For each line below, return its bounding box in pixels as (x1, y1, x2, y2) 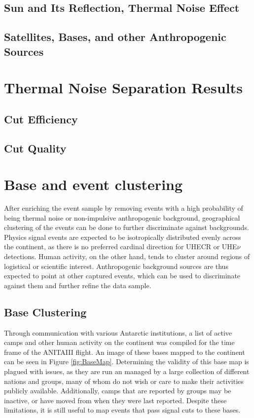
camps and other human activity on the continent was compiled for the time (4, 337, 235, 347)
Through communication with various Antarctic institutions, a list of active (4, 327, 232, 338)
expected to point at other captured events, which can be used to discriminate (4, 270, 241, 281)
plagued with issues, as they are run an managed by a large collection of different (4, 366, 250, 376)
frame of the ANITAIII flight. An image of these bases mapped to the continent (4, 346, 245, 357)
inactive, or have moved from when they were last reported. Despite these (4, 395, 227, 405)
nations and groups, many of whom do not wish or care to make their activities (4, 376, 244, 386)
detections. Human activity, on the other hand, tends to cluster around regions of (4, 251, 250, 261)
